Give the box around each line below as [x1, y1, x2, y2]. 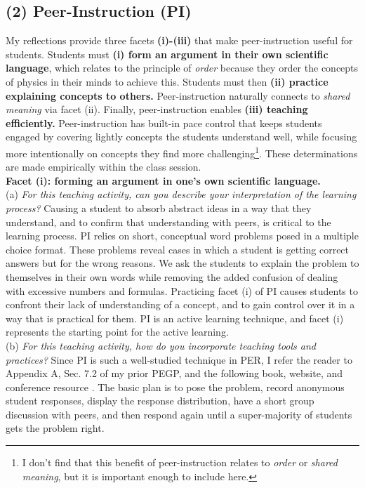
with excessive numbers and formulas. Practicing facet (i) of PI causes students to [6, 283, 358, 298]
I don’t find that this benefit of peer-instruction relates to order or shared [22, 455, 338, 470]
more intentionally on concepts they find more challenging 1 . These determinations [6, 143, 358, 160]
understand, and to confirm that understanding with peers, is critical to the [6, 214, 331, 229]
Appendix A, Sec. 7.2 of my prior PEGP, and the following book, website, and [6, 366, 343, 381]
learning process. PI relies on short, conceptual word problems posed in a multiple [6, 228, 359, 243]
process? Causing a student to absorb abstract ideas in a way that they [6, 200, 312, 215]
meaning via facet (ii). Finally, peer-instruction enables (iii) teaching [6, 102, 308, 117]
